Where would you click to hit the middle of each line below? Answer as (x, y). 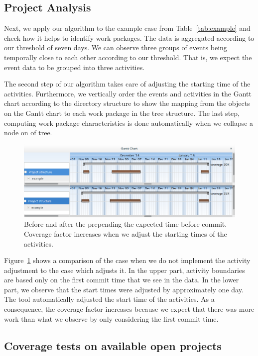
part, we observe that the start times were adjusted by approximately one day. (124, 289)
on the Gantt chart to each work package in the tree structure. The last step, (122, 113)
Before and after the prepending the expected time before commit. (126, 224)
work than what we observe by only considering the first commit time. (111, 318)
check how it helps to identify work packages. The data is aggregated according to (129, 38)
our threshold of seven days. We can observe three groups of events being (116, 47)
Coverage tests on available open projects (113, 345)
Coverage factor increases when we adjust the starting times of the (126, 233)
